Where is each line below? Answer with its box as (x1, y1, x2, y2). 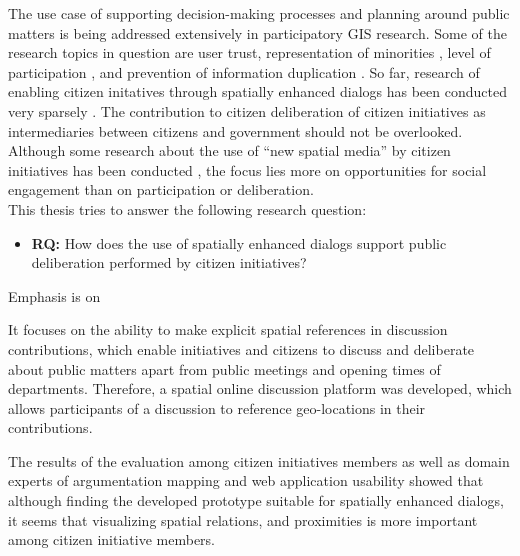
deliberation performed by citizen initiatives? (31, 252, 307, 273)
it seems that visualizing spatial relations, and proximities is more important (8, 509, 478, 530)
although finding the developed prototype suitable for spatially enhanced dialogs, (8, 490, 504, 511)
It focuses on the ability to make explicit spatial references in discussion (8, 319, 448, 340)
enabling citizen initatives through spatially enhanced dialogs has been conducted (8, 81, 507, 102)
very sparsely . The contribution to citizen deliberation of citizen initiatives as (8, 100, 486, 121)
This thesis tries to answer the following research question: (8, 198, 367, 219)
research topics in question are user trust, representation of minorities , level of (8, 42, 491, 63)
